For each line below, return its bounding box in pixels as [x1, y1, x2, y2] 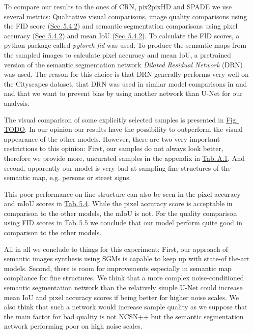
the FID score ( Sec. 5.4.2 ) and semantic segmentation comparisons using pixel [4, 21, 238, 31]
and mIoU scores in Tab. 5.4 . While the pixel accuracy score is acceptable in [4, 198, 233, 209]
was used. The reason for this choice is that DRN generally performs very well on [4, 69, 249, 79]
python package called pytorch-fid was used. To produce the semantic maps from [4, 40, 247, 50]
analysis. [4, 97, 29, 108]
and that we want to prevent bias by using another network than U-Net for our [4, 88, 243, 98]
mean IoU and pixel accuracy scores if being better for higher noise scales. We [4, 292, 239, 302]
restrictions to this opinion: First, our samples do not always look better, [4, 143, 224, 153]
